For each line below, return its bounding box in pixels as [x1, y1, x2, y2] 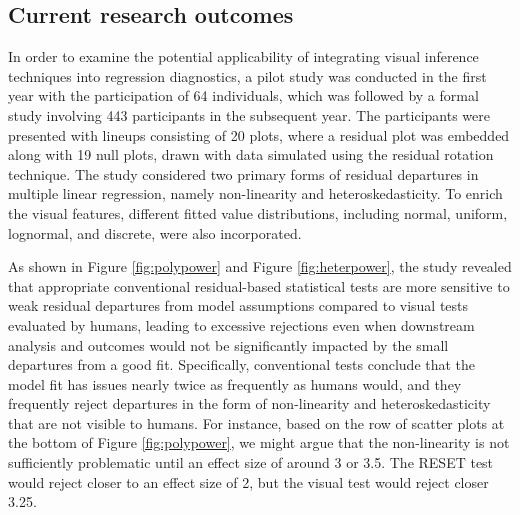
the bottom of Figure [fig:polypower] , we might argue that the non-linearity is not [8, 432, 510, 453]
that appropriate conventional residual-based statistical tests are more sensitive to [8, 275, 510, 296]
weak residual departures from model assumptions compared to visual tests [8, 295, 469, 316]
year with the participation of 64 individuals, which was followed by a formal [8, 85, 479, 106]
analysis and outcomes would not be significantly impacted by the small [8, 334, 449, 355]
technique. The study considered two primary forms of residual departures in [8, 163, 479, 184]
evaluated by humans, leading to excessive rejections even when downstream [8, 314, 475, 335]
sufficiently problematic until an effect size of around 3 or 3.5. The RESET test [8, 452, 494, 473]
